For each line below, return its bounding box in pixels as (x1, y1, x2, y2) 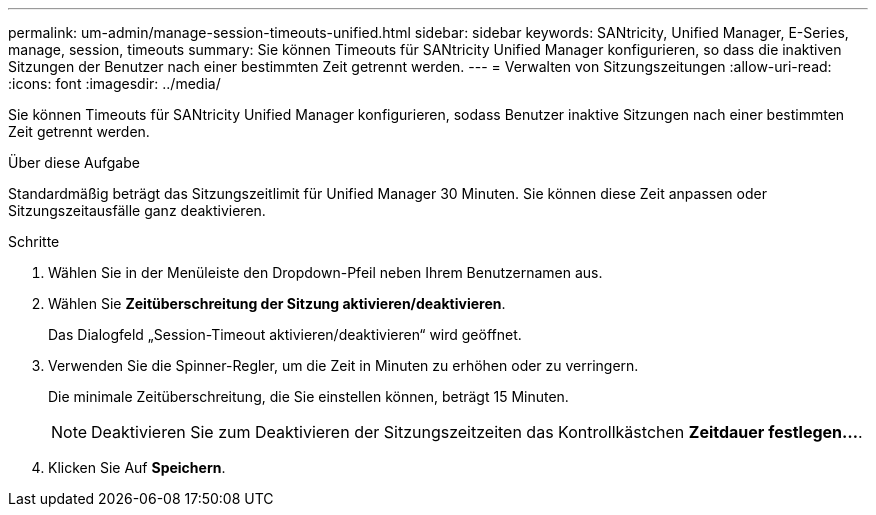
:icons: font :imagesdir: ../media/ (8, 75, 221, 92)
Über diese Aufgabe (8, 154, 140, 171)
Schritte (8, 233, 60, 250)
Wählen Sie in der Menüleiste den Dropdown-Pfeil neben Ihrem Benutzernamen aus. (48, 264, 603, 281)
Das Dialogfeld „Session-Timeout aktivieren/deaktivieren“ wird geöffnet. (48, 326, 522, 343)
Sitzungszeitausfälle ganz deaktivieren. (8, 202, 266, 219)
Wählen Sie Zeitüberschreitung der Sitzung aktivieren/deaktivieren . (48, 295, 506, 312)
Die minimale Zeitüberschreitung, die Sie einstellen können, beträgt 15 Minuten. (48, 388, 569, 405)
